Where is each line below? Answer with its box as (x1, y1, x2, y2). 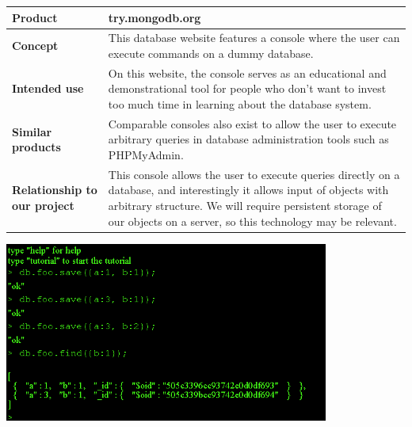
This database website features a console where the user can (108, 29, 400, 46)
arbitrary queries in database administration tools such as (108, 131, 389, 147)
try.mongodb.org (108, 9, 201, 25)
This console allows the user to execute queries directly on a (108, 166, 400, 182)
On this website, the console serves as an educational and (108, 64, 387, 81)
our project (12, 197, 74, 214)
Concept (12, 37, 59, 54)
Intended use (12, 80, 84, 97)
